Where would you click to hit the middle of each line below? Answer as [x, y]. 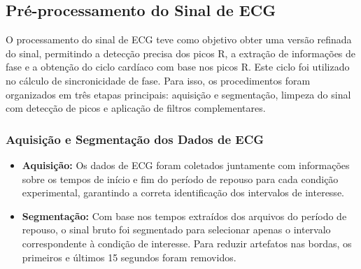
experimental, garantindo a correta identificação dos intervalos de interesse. [183, 192]
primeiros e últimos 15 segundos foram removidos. [129, 257]
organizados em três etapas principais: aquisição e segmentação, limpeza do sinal [178, 94]
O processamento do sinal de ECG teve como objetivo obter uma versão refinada [179, 39]
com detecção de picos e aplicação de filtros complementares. [136, 108]
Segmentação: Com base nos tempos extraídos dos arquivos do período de [184, 216]
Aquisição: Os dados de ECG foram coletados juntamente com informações [186, 165]
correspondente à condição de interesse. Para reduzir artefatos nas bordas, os [187, 243]
